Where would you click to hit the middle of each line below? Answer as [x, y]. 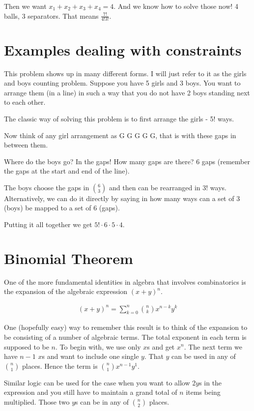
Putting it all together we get [48, 224]
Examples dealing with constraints [123, 49]
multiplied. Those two [37, 401]
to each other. [25, 102]
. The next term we [213, 346]
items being [203, 392]
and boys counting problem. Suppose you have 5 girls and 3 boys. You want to [122, 83]
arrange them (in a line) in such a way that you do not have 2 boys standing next [127, 92]
